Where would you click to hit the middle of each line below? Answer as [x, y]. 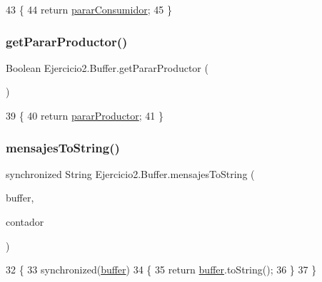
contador [25, 221]
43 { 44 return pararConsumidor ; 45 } [89, 9]
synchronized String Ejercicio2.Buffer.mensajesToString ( [130, 173]
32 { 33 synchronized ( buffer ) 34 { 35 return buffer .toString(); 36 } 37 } [161, 270]
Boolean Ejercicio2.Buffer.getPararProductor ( [107, 67]
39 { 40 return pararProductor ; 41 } [85, 115]
